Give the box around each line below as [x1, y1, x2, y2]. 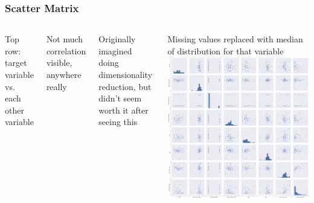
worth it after [98, 103, 149, 116]
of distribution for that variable [167, 44, 284, 57]
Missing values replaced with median [167, 33, 303, 45]
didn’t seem [98, 92, 142, 105]
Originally [98, 33, 136, 45]
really [46, 80, 67, 92]
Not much [46, 33, 83, 45]
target [5, 56, 27, 69]
